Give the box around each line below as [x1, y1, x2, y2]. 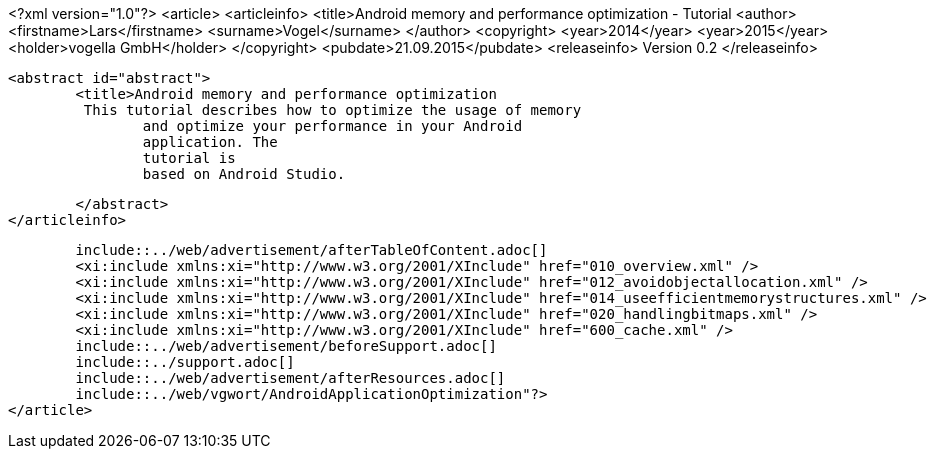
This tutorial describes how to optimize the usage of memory [83, 102, 582, 118]
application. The [142, 134, 278, 150]
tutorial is [142, 150, 236, 166]
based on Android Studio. [142, 166, 346, 182]
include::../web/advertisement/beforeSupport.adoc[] [75, 338, 497, 354]
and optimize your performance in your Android [142, 118, 523, 134]
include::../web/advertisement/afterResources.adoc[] [75, 370, 506, 386]
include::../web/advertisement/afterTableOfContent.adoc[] [75, 242, 548, 258]
